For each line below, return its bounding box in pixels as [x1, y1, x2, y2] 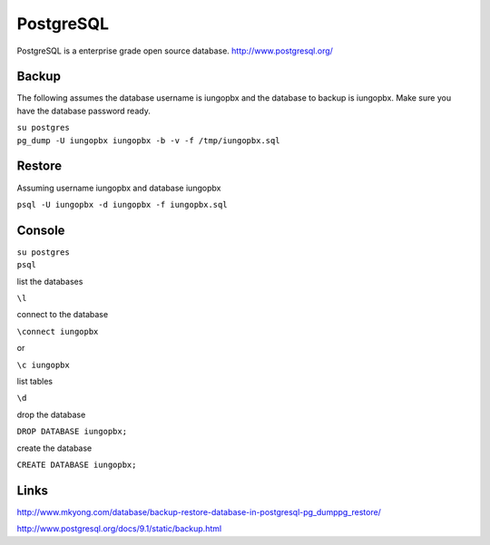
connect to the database [16, 309, 109, 320]
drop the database [16, 409, 86, 420]
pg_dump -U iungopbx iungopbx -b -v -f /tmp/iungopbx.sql [16, 135, 280, 145]
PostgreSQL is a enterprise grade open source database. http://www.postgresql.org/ [16, 45, 333, 56]
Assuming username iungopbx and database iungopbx [16, 182, 221, 193]
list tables [16, 375, 54, 386]
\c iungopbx [16, 359, 70, 370]
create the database [16, 443, 93, 453]
